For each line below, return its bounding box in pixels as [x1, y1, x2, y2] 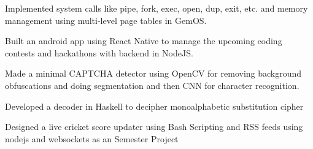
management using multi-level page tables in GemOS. [5, 13, 207, 26]
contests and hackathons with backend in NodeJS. [5, 46, 193, 59]
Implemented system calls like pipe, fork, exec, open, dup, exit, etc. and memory [5, 2, 308, 14]
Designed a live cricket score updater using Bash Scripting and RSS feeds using [5, 120, 303, 133]
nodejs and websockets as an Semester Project [5, 132, 179, 145]
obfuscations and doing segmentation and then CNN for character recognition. [5, 78, 299, 91]
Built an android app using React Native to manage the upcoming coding [5, 34, 282, 47]
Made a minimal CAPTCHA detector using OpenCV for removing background [5, 67, 302, 80]
